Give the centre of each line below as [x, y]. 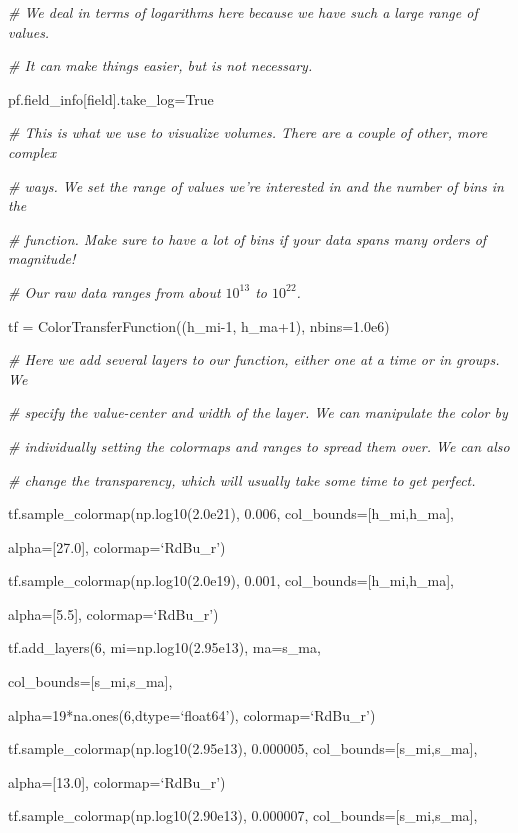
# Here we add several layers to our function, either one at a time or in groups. [254, 359]
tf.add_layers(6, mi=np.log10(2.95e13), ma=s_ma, [164, 647]
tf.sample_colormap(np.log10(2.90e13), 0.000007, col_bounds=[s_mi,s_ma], [243, 815]
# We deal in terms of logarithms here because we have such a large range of [243, 12]
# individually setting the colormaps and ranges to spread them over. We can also [259, 445]
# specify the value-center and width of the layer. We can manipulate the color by [258, 412]
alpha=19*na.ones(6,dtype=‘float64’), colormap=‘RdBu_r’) [192, 714]
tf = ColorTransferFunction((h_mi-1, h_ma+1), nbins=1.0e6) [199, 325]
